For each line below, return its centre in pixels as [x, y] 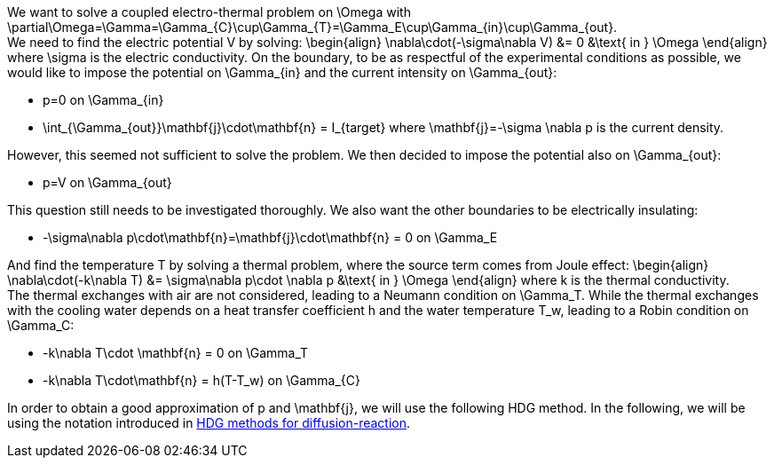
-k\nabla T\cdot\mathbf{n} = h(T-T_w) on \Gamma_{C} [202, 380]
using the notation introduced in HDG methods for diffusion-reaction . [209, 423]
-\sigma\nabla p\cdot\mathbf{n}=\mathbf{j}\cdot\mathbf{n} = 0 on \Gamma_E [270, 237]
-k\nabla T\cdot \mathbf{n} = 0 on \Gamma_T [176, 353]
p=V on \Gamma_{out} [107, 182]
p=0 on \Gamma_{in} [103, 100]
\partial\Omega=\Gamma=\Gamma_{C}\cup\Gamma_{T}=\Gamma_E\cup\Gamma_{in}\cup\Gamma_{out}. [312, 27]
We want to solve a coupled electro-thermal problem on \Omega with [209, 12]
